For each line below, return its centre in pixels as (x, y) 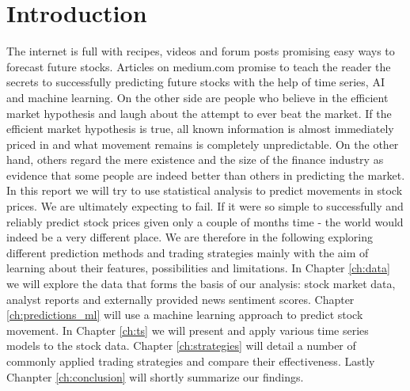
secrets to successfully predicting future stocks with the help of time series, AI (196, 82)
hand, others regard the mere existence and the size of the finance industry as (195, 159)
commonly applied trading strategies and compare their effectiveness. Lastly (191, 361)
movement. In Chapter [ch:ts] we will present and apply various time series (188, 330)
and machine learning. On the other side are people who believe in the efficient (197, 97)
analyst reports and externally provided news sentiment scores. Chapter (180, 299)
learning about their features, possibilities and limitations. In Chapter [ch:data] (198, 268)
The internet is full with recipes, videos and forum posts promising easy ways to (201, 51)
